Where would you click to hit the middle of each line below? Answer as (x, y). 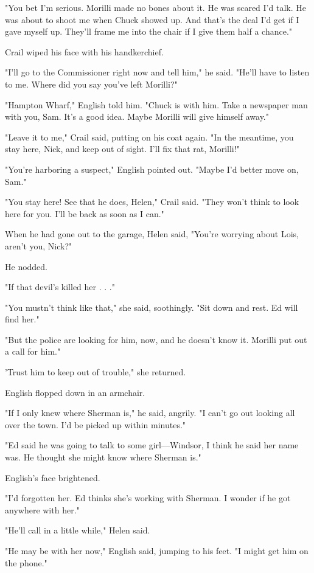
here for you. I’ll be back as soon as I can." (85, 213)
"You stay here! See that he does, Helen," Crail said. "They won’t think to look (152, 202)
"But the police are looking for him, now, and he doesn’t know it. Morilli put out (156, 339)
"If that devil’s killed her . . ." (60, 287)
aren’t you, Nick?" (39, 245)
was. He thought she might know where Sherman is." (103, 457)
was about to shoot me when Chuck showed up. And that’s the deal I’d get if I (152, 19)
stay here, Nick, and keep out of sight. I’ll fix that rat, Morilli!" (122, 149)
